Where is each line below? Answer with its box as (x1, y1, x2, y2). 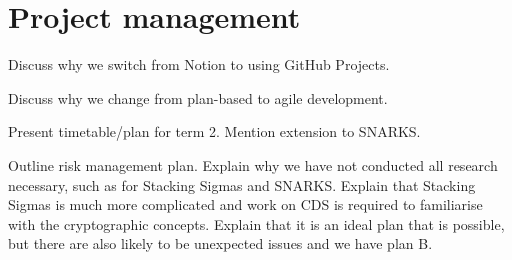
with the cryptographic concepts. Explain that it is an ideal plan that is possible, (8, 213, 505, 234)
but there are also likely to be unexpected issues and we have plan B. (8, 233, 433, 254)
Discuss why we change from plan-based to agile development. (8, 87, 388, 108)
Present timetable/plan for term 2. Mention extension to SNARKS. (8, 121, 421, 142)
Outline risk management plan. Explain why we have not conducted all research (8, 154, 498, 175)
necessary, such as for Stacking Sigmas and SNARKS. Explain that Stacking (8, 174, 476, 195)
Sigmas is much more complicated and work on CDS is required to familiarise (8, 194, 483, 215)
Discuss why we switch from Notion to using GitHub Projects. (8, 54, 390, 75)
